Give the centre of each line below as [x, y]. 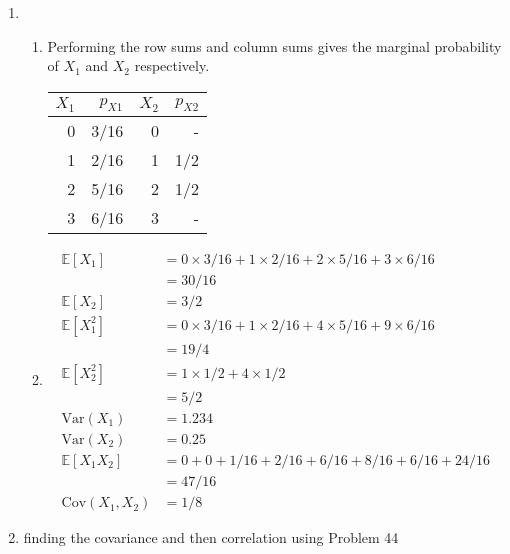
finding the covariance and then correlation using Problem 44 [211, 537]
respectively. [172, 65]
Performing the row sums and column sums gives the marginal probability [274, 45]
